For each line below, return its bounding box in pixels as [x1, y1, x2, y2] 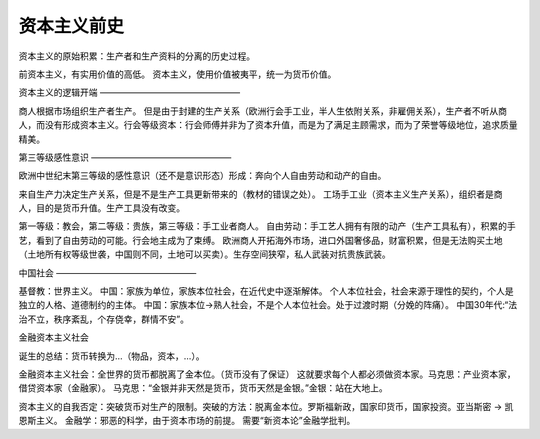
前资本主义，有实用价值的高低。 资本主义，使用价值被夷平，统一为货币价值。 [18, 68, 337, 80]
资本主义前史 [18, 15, 125, 37]
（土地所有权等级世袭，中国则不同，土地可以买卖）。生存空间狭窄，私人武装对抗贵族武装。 [18, 248, 391, 260]
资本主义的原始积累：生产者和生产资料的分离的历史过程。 [18, 50, 255, 62]
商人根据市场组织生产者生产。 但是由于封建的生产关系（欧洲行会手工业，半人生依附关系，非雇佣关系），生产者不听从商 [18, 105, 507, 117]
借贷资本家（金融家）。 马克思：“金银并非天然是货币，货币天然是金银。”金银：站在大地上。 [18, 382, 389, 394]
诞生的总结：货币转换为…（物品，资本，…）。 [18, 350, 205, 362]
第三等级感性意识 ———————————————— [18, 151, 232, 163]
